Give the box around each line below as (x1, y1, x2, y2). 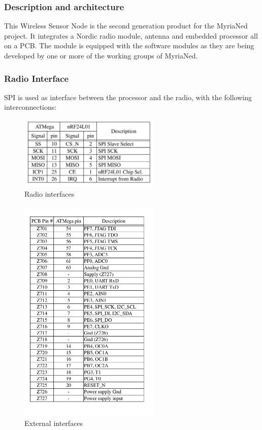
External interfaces (24, 418, 83, 428)
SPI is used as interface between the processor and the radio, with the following (4, 91, 252, 102)
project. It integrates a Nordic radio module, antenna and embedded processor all (4, 30, 258, 41)
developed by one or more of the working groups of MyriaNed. (4, 50, 198, 60)
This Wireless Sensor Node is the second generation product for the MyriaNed (4, 20, 248, 31)
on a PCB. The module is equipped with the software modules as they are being (4, 40, 254, 51)
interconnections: (4, 102, 57, 112)
